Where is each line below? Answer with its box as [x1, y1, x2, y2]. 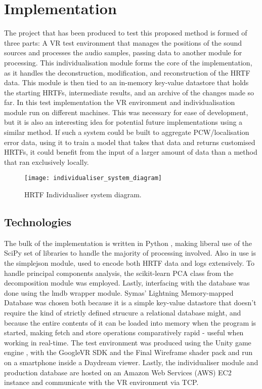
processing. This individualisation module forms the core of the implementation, [4, 57, 252, 67]
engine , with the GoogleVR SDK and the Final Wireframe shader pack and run [4, 347, 253, 358]
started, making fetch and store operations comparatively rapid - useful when [4, 327, 244, 338]
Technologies [4, 214, 71, 230]
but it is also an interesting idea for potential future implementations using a [4, 117, 243, 127]
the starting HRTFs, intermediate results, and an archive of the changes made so [4, 87, 254, 97]
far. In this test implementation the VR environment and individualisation [4, 97, 235, 108]
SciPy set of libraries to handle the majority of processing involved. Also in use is [4, 247, 256, 258]
